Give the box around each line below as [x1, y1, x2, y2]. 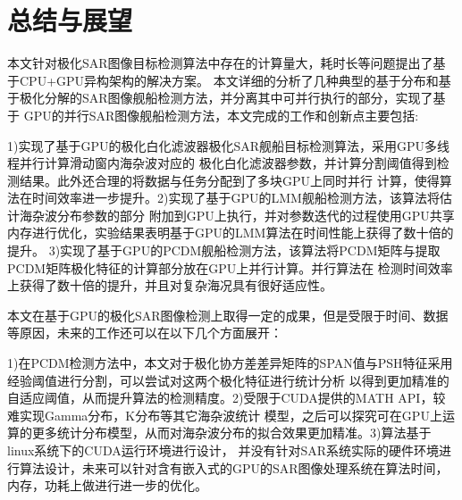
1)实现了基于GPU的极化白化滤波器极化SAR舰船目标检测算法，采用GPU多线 [7, 136, 450, 154]
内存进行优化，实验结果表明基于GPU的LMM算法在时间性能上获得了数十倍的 [7, 223, 454, 242]
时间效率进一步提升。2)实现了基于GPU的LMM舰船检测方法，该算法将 [31, 188, 440, 207]
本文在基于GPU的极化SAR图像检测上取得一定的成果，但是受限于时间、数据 [7, 305, 449, 324]
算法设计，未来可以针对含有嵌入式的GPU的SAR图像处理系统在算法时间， [19, 458, 449, 477]
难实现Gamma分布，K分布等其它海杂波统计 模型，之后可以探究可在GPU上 [7, 405, 442, 424]
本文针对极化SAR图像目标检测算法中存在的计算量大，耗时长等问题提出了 [7, 54, 433, 72]
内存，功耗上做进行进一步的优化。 [7, 476, 207, 495]
